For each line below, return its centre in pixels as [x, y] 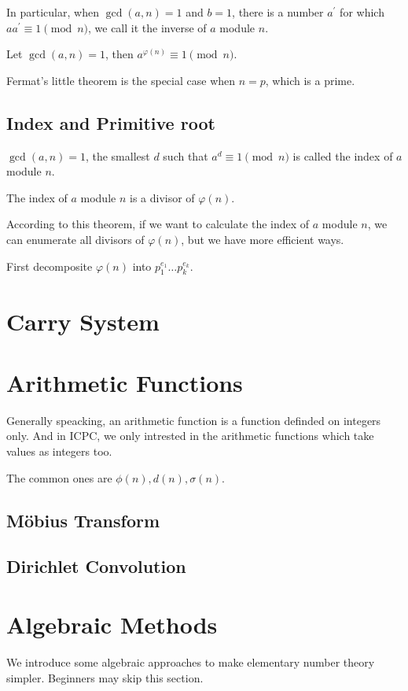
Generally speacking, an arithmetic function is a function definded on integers [194, 420]
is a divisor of [162, 197]
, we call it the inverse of [147, 27]
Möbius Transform [83, 520]
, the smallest [118, 155]
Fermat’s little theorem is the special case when [121, 80]
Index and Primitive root [111, 122]
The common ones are [59, 477]
